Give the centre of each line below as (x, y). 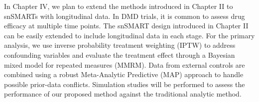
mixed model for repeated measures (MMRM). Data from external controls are (125, 64)
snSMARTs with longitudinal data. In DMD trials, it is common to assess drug (125, 16)
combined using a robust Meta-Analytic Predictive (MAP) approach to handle (124, 74)
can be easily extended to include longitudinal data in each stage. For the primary (129, 35)
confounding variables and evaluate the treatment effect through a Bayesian (120, 54)
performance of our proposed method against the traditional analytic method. (123, 94)
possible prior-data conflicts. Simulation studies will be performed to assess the (125, 84)
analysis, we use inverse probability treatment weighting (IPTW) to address (120, 45)
